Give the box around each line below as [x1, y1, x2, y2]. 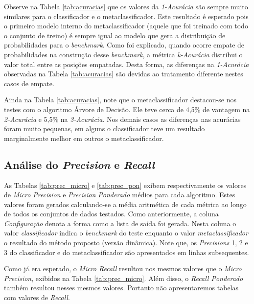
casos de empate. [4, 78, 54, 88]
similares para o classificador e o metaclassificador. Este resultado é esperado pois [4, 11, 249, 21]
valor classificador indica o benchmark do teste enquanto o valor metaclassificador [4, 228, 248, 238]
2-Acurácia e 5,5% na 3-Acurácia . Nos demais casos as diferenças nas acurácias [4, 114, 241, 124]
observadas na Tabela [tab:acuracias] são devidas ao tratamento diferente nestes [4, 69, 243, 79]
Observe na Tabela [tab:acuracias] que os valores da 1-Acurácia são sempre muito [4, 1, 248, 11]
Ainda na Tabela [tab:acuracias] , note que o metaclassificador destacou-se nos [4, 94, 236, 105]
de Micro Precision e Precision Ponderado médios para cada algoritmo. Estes [4, 189, 235, 200]
